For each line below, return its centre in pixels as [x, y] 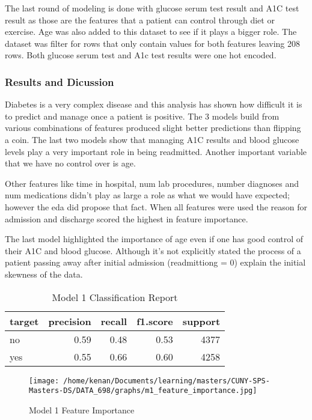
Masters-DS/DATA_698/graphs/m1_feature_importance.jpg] [143, 391]
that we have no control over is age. [70, 163]
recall [114, 321]
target [24, 321]
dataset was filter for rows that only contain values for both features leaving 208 [152, 43]
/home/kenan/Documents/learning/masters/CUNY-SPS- [167, 381]
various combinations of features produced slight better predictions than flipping [153, 128]
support [201, 321]
